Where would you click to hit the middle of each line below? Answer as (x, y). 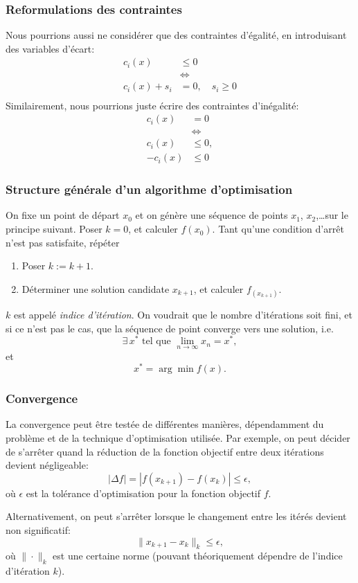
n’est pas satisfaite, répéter (63, 242)
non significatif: (38, 529)
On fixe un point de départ (63, 215)
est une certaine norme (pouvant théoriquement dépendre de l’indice (198, 556)
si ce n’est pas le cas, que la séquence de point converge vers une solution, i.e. (170, 328)
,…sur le (332, 215)
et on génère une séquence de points (212, 215)
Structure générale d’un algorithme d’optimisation (149, 189)
